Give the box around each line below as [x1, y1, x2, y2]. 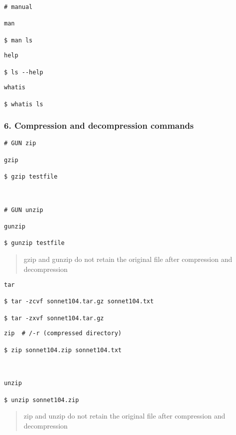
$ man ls [4, 36, 33, 44]
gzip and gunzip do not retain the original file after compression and [23, 253, 233, 264]
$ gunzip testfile [4, 239, 65, 247]
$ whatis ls [4, 100, 43, 108]
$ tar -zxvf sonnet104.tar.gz [4, 314, 104, 322]
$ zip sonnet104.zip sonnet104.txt [4, 346, 122, 354]
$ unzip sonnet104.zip [4, 396, 79, 404]
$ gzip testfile [4, 173, 58, 181]
